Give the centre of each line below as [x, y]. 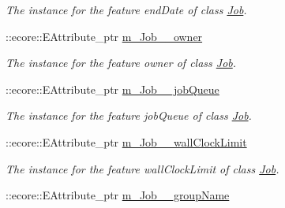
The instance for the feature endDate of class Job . [126, 9]
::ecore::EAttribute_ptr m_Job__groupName [118, 195]
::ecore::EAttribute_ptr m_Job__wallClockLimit [126, 141]
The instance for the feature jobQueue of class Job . [129, 115]
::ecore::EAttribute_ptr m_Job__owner [104, 36]
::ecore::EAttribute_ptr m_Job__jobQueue [112, 89]
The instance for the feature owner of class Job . [121, 63]
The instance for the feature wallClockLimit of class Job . [142, 168]
